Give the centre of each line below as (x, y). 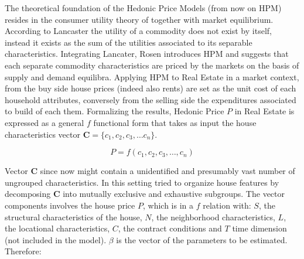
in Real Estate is (264, 111)
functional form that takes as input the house (175, 122)
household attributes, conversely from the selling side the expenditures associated (151, 99)
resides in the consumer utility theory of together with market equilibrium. (139, 19)
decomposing (28, 194)
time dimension (259, 228)
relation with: (227, 205)
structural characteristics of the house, (74, 217)
